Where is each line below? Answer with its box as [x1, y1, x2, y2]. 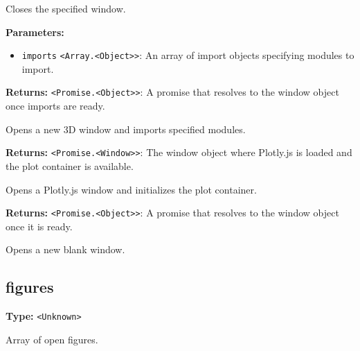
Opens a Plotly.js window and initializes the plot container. [6, 182, 257, 196]
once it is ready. [6, 219, 73, 233]
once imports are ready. [6, 99, 105, 113]
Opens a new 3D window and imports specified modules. [6, 121, 246, 136]
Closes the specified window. [6, 1, 126, 15]
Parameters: [6, 24, 64, 39]
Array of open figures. [6, 332, 98, 346]
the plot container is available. [6, 158, 134, 173]
